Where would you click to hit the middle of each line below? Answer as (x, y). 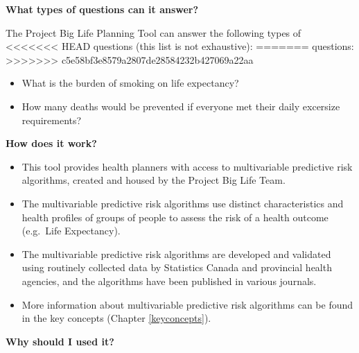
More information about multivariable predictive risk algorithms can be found (187, 304)
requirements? (52, 120)
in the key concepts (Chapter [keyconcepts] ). (116, 318)
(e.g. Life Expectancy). (71, 231)
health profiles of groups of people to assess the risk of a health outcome (175, 217)
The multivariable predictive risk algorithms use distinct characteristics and (183, 203)
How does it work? (51, 143)
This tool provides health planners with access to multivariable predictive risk (187, 166)
